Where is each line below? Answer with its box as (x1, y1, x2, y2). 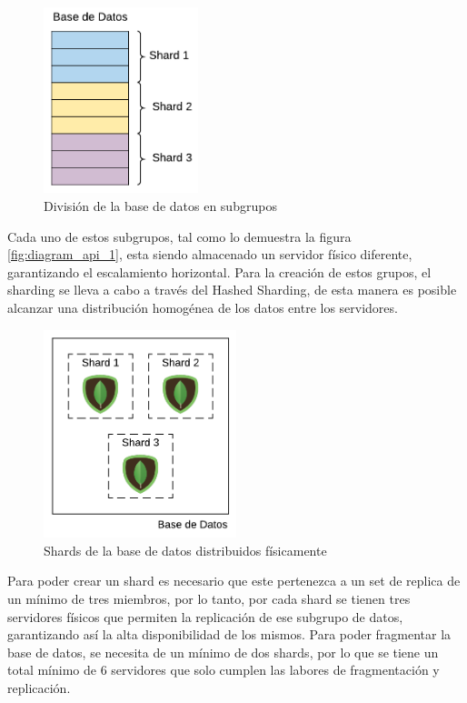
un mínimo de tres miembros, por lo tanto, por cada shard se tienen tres (7, 589, 411, 608)
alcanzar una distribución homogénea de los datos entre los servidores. (7, 297, 398, 316)
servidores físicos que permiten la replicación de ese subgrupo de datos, (7, 607, 403, 626)
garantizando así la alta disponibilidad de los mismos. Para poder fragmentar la (7, 625, 452, 644)
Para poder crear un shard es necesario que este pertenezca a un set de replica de (7, 571, 461, 590)
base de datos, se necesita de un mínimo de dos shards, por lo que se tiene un (7, 642, 439, 661)
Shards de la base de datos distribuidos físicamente (44, 540, 327, 559)
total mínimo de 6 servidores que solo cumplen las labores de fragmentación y (7, 660, 440, 679)
